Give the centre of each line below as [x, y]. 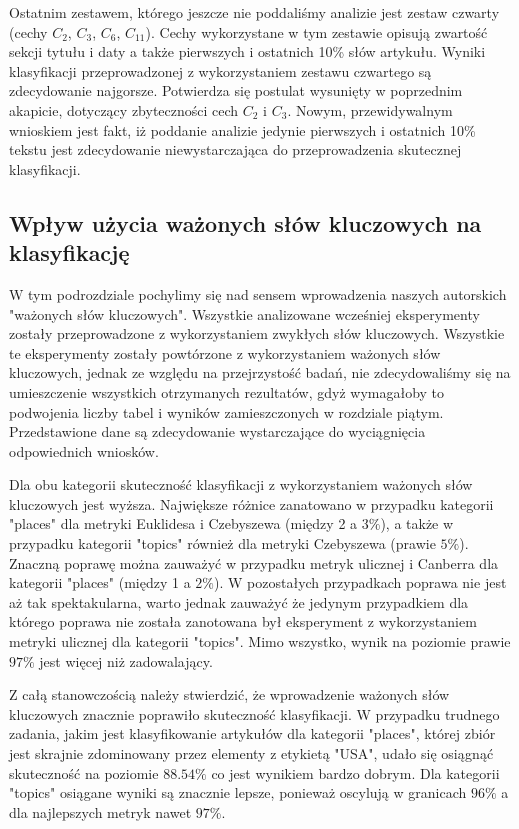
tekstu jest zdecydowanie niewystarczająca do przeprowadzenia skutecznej [235, 149]
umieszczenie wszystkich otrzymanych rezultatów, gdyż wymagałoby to [227, 391]
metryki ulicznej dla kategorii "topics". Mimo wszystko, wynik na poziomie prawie [260, 641]
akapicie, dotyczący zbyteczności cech [124, 109]
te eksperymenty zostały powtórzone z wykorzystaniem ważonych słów [225, 352]
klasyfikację [69, 252]
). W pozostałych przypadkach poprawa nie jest [360, 582]
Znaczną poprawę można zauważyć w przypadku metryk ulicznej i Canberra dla [254, 562]
